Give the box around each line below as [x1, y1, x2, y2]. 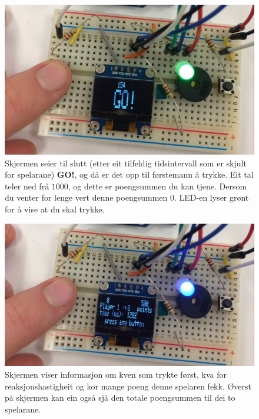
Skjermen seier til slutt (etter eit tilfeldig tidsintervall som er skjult [5, 156, 247, 169]
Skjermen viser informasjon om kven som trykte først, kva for [5, 368, 227, 380]
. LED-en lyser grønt [174, 191, 249, 204]
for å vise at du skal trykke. [5, 202, 105, 215]
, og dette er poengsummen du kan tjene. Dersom [68, 179, 247, 192]
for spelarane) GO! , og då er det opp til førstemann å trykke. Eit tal [5, 168, 254, 181]
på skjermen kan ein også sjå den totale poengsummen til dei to [5, 391, 235, 404]
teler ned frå [5, 179, 49, 192]
